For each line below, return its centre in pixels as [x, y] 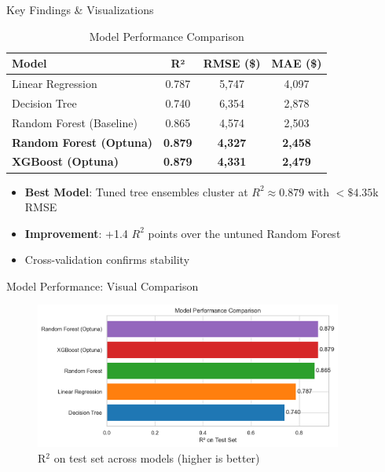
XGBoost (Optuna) [65, 161]
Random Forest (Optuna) [82, 142]
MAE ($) [297, 63]
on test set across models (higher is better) [157, 457]
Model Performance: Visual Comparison [103, 285]
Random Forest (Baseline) [75, 122]
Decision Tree [44, 102]
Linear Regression [55, 84]
